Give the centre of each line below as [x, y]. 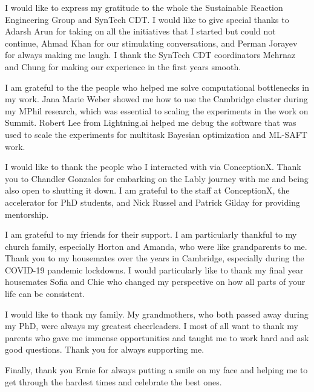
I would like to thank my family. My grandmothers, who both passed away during [157, 314]
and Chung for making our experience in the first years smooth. [123, 66]
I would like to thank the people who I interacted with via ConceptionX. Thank [153, 167]
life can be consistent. [45, 294]
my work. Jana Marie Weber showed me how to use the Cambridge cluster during [156, 99]
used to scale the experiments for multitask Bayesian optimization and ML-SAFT [156, 134]
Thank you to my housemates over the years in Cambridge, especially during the [155, 258]
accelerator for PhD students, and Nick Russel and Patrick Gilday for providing [152, 202]
